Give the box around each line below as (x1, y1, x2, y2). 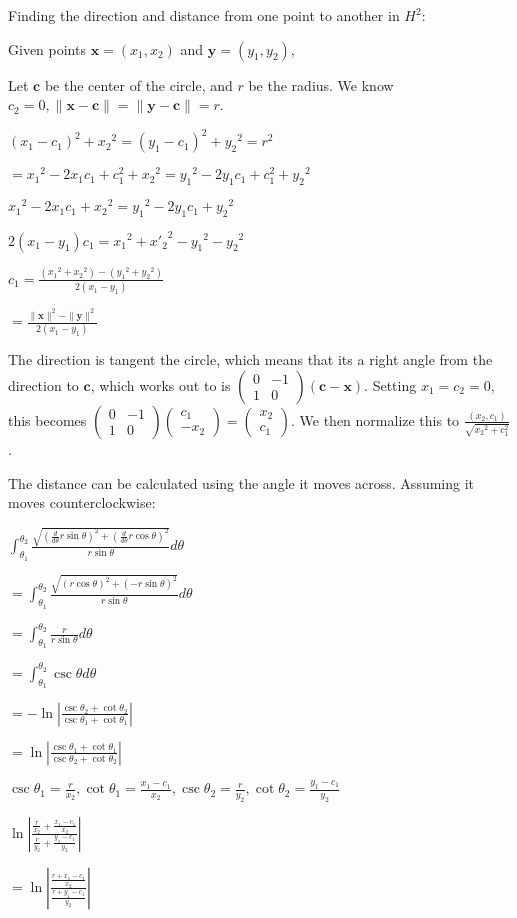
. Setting (364, 374, 417, 395)
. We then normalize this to (291, 409, 460, 430)
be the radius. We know (248, 74, 394, 95)
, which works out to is (90, 374, 231, 395)
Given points (8, 38, 86, 59)
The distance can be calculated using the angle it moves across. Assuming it (8, 472, 475, 493)
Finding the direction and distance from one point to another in (8, 5, 400, 25)
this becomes (8, 409, 87, 430)
